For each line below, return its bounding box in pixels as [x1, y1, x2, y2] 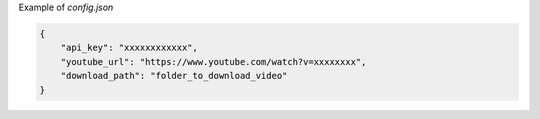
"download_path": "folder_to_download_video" [60, 70, 288, 82]
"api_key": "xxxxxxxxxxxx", [60, 42, 199, 54]
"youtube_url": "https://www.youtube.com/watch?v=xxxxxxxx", [60, 56, 367, 67]
